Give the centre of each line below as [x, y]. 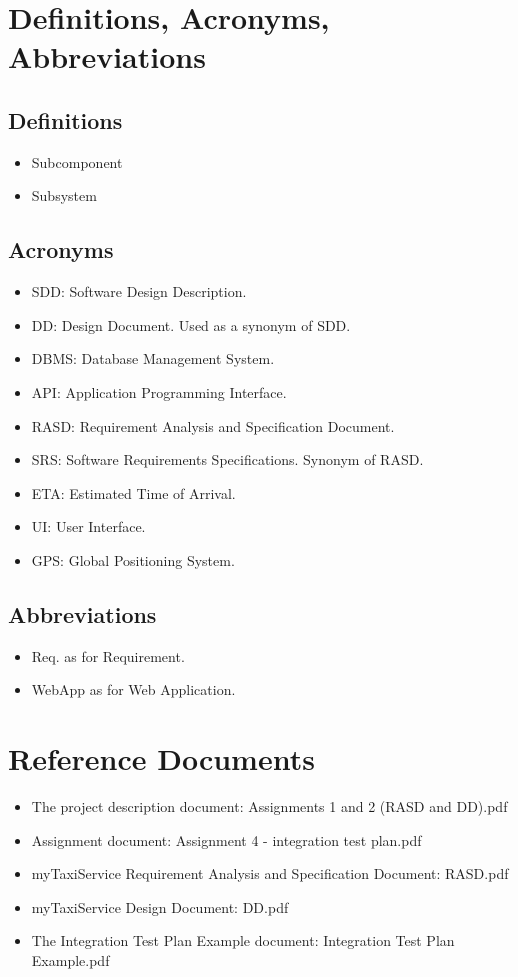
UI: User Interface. [88, 526]
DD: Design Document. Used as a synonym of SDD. [191, 324]
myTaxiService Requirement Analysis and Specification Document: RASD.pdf [270, 873]
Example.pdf [70, 959]
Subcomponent [77, 161]
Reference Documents [161, 758]
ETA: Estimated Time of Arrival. [133, 492]
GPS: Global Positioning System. [133, 559]
